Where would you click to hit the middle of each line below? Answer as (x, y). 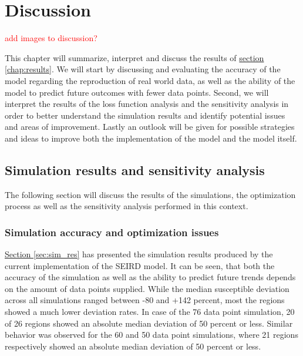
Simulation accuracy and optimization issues (112, 232)
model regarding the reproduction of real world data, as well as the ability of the (150, 80)
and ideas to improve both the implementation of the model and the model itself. (151, 138)
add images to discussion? (51, 38)
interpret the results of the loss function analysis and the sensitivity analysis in (147, 104)
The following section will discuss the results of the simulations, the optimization (150, 194)
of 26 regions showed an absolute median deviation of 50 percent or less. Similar (149, 323)
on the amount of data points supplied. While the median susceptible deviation (147, 288)
